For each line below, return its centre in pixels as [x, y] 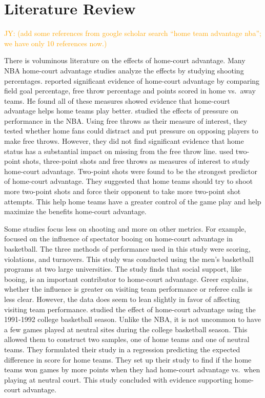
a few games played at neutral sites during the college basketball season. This [126, 329]
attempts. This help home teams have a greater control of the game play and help [133, 201]
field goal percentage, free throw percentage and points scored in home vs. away [130, 91]
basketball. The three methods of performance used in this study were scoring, [127, 249]
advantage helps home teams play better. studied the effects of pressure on [121, 111]
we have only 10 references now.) [56, 43]
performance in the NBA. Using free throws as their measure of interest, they [126, 120]
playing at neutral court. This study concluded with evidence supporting [118, 379]
